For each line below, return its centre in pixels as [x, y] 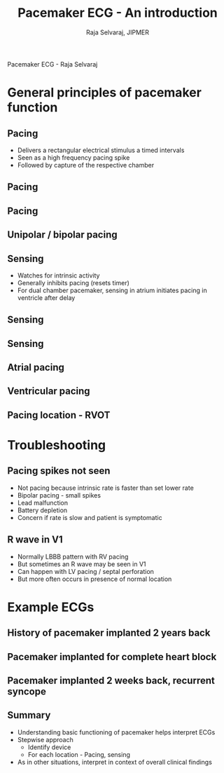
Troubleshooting [57, 445]
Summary [29, 715]
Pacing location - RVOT [59, 415]
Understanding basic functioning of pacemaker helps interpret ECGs [116, 732]
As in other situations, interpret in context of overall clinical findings [114, 762]
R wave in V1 [35, 540]
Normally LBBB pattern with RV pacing [73, 556]
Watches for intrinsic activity [58, 275]
